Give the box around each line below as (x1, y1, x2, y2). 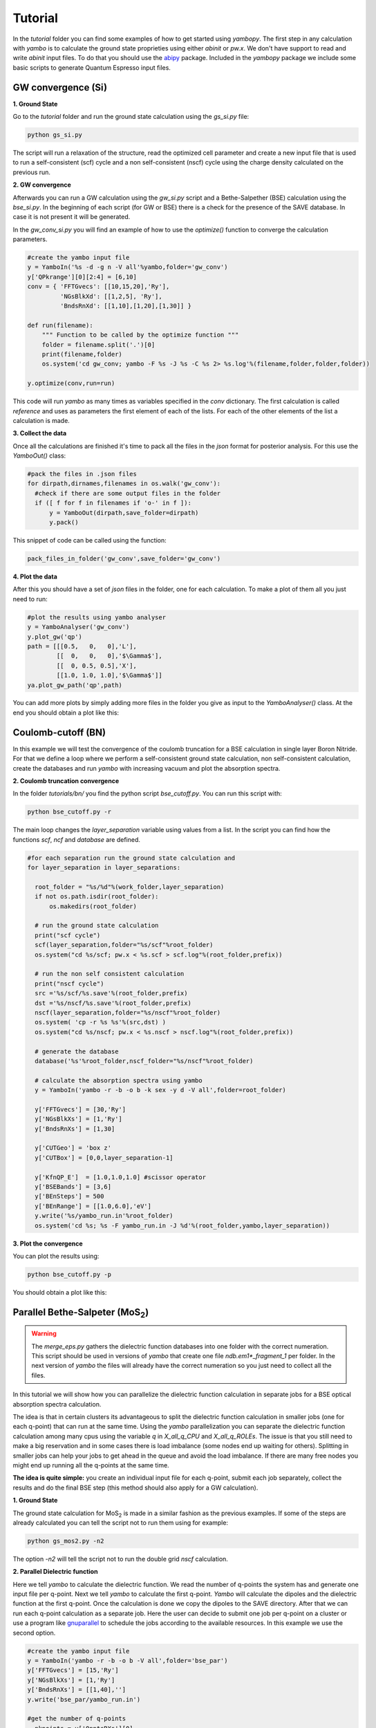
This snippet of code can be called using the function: (12, 536, 167, 545)
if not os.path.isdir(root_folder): (35, 892, 159, 901)
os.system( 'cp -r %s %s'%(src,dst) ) (35, 1018, 166, 1026)
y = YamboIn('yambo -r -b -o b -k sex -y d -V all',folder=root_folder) (35, 1086, 287, 1094)
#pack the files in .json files (27, 470, 138, 478)
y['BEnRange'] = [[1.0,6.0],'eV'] (35, 1202, 152, 1210)
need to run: (12, 594, 48, 603)
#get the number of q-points (27, 1715, 126, 1722)
